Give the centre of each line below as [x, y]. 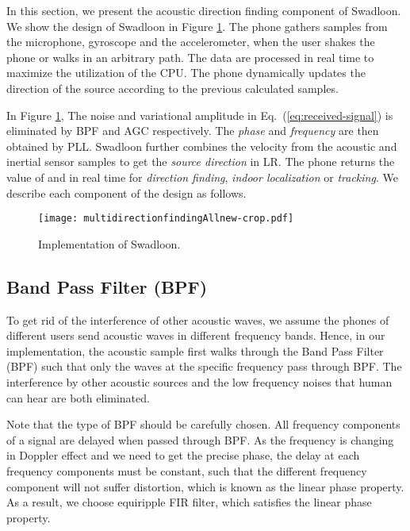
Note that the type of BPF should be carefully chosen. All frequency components [203, 424]
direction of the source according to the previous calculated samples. [172, 88]
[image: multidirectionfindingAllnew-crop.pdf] [166, 219]
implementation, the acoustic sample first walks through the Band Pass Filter [195, 350]
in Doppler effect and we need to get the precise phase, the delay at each [183, 455]
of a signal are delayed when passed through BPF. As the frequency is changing [200, 439]
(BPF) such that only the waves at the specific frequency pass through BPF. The [204, 366]
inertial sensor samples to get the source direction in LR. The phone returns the [201, 162]
